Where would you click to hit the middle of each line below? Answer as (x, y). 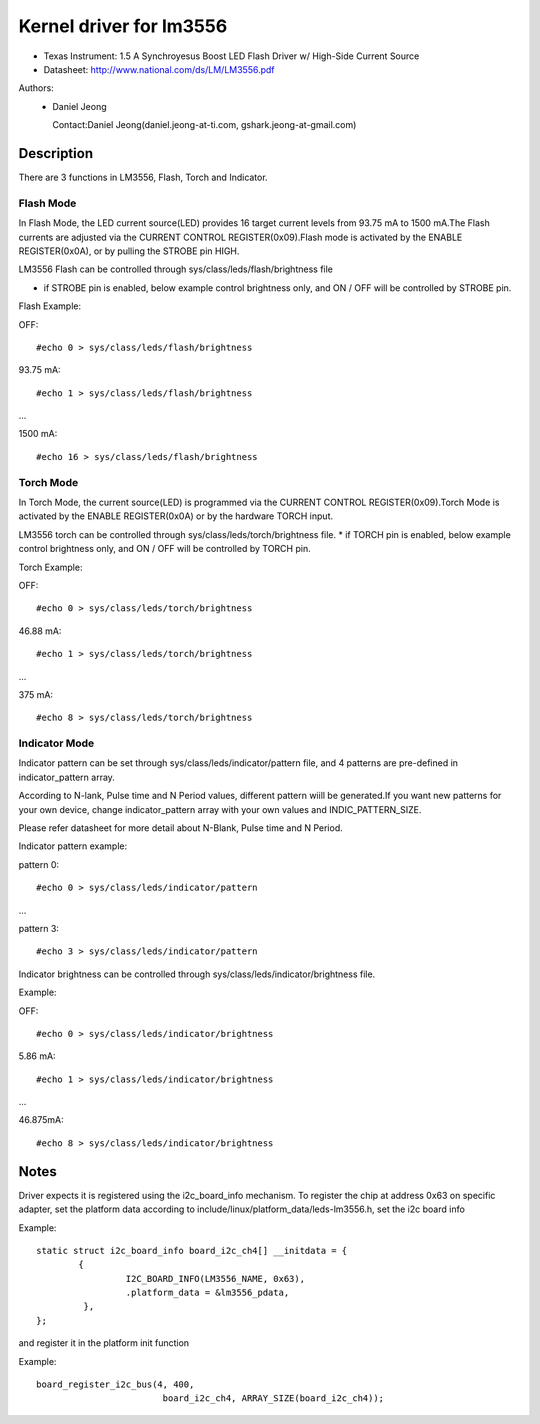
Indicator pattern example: (73, 846)
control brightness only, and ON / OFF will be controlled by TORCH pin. (164, 549)
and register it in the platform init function (104, 1343)
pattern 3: (39, 928)
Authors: (36, 88)
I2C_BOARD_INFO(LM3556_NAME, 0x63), (215, 1278)
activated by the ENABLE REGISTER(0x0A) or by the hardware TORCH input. (176, 516)
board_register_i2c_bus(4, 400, (115, 1384)
